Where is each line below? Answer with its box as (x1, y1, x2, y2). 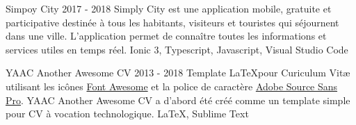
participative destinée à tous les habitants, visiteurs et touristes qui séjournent (6, 15, 339, 29)
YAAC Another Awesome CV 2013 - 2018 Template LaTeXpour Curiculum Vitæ (6, 65, 350, 80)
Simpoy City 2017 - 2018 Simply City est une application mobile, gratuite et (6, 1, 332, 15)
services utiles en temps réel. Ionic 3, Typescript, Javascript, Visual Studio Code (6, 42, 348, 56)
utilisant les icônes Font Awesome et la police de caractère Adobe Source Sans (6, 78, 338, 93)
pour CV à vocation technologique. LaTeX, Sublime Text (6, 106, 249, 121)
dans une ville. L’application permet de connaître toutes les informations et (6, 28, 327, 43)
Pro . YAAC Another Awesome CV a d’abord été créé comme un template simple (6, 92, 350, 107)
